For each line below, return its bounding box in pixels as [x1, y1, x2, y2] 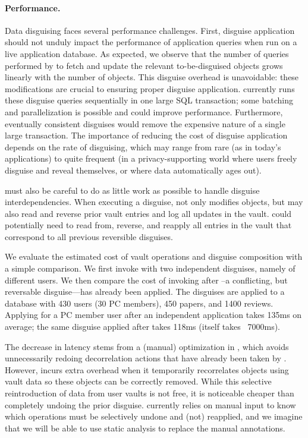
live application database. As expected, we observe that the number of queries [5, 47, 289, 59]
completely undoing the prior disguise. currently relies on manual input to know [5, 398, 296, 411]
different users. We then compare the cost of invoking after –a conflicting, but [5, 273, 288, 286]
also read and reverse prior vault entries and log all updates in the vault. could [5, 207, 292, 219]
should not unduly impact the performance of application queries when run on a [5, 36, 297, 48]
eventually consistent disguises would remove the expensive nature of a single [5, 117, 285, 130]
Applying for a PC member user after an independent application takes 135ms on [5, 308, 302, 321]
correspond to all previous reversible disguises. [5, 230, 173, 242]
